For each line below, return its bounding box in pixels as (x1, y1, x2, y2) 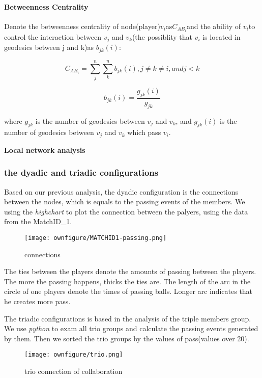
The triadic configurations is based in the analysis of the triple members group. (4, 313, 251, 323)
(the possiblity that (132, 31, 192, 42)
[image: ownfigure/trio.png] (24, 351, 123, 359)
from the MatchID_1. (4, 216, 72, 227)
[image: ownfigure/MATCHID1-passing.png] (24, 234, 167, 241)
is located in (202, 31, 241, 42)
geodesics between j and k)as (4, 42, 94, 52)
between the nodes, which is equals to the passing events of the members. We (4, 196, 245, 207)
